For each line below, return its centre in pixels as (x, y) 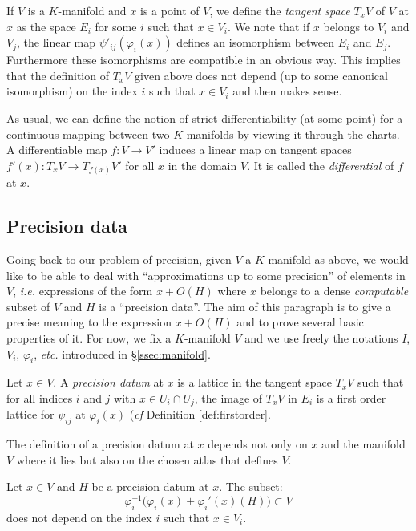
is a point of (170, 10)
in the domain (202, 165)
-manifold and (92, 10)
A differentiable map (57, 150)
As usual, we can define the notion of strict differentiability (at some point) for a (205, 118)
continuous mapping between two (88, 134)
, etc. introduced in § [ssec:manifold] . (122, 353)
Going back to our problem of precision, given (119, 259)
